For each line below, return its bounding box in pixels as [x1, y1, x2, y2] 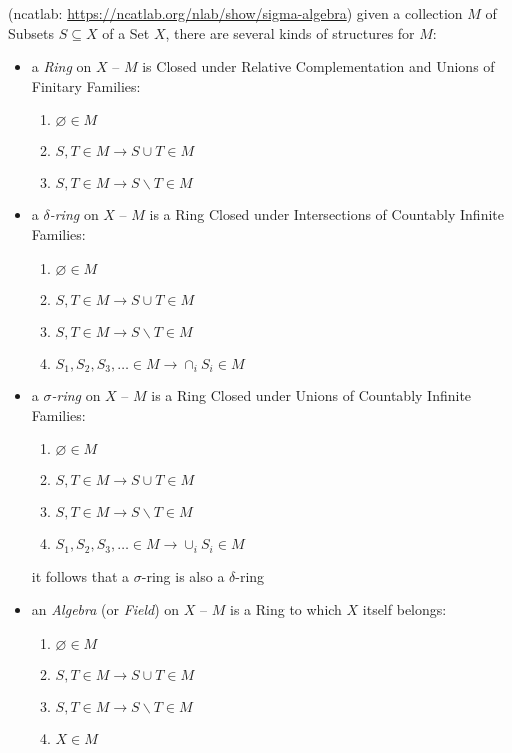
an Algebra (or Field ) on [31, 599, 180, 620]
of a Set [102, 22, 150, 43]
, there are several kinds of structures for [165, 22, 415, 43]
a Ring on [31, 56, 92, 77]
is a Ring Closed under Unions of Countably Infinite [151, 385, 472, 406]
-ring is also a [141, 565, 225, 586]
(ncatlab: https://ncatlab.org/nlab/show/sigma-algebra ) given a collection [8, 3, 463, 23]
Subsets [8, 22, 55, 43]
